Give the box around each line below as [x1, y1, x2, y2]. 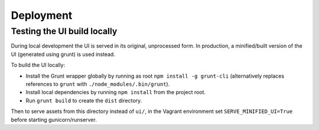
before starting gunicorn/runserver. [11, 116, 97, 123]
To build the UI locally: [11, 62, 66, 69]
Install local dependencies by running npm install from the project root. [25, 89, 206, 96]
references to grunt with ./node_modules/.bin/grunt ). [25, 80, 170, 88]
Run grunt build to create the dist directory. [25, 97, 142, 104]
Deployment [11, 9, 73, 22]
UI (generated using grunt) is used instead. [11, 51, 115, 58]
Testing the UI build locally [11, 26, 118, 36]
